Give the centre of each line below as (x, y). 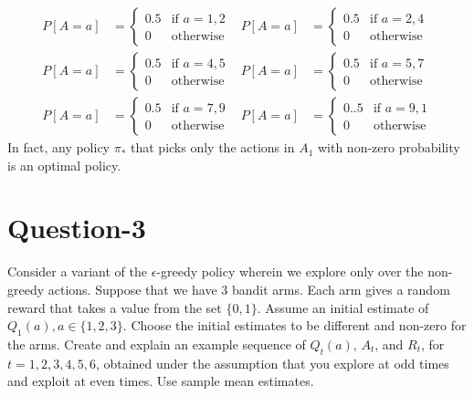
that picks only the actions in (213, 147)
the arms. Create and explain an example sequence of (157, 344)
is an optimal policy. (64, 165)
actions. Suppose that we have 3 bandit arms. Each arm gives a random (249, 289)
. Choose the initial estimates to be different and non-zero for (295, 325)
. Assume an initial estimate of (343, 307)
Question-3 (77, 228)
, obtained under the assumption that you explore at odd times (272, 363)
